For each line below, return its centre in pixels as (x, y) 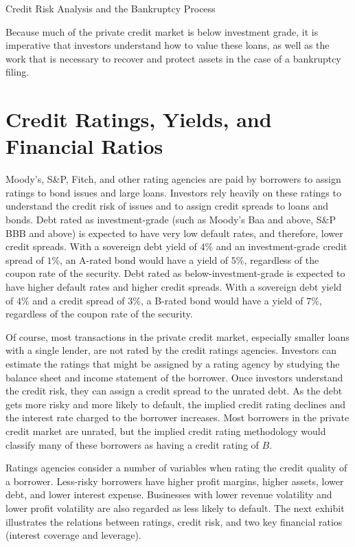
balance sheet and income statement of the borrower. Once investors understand (174, 377)
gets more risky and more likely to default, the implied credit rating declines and (176, 404)
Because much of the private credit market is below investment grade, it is (162, 31)
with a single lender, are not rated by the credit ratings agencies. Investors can (171, 350)
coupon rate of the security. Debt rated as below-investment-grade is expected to (175, 273)
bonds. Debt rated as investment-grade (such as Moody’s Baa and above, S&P (171, 220)
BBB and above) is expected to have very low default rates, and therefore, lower (174, 233)
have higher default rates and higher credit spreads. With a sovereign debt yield (174, 287)
